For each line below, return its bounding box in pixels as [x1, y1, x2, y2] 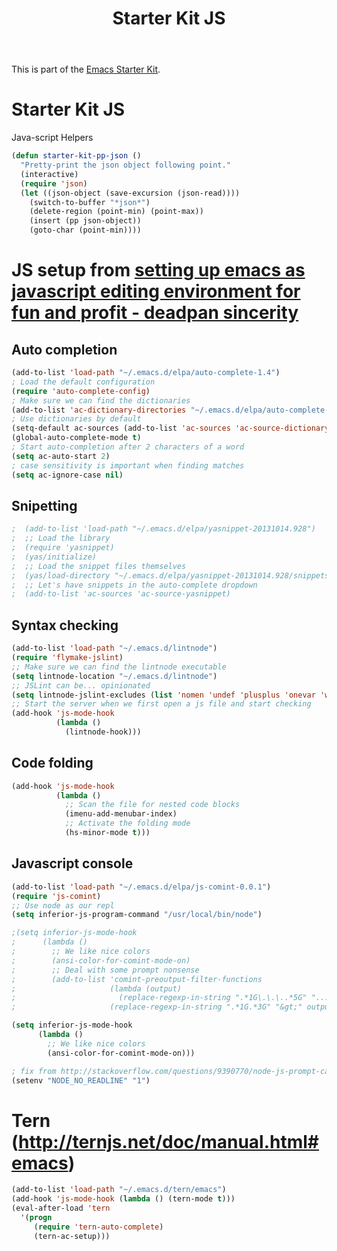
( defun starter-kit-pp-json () [11, 151, 142, 161]
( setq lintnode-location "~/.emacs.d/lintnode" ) [11, 671, 218, 681]
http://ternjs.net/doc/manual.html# [18, 1130, 320, 1153]
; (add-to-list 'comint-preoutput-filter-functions [11, 974, 263, 984]
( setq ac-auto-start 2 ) [11, 451, 111, 461]
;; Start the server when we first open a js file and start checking [11, 699, 312, 709]
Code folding [11, 755, 94, 772]
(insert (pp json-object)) [29, 216, 142, 226]
